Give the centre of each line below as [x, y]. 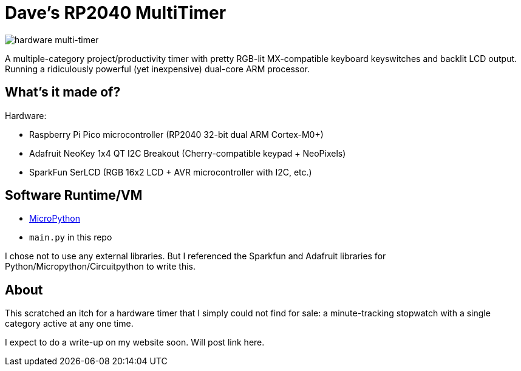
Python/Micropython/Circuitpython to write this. [100, 267]
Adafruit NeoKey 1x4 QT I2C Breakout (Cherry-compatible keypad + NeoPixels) [188, 153]
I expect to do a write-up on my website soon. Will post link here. [135, 342]
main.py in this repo [71, 237]
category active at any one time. [69, 324]
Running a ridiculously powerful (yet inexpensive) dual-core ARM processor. [157, 69]
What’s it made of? [63, 92]
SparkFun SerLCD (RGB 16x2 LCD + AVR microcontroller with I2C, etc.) [171, 172]
